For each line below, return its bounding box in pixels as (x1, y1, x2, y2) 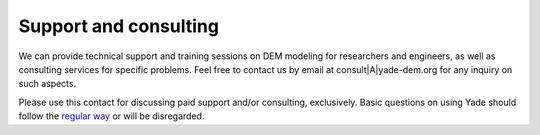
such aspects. (18, 78, 77, 90)
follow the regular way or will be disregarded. (18, 110, 205, 122)
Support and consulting (18, 15, 220, 37)
